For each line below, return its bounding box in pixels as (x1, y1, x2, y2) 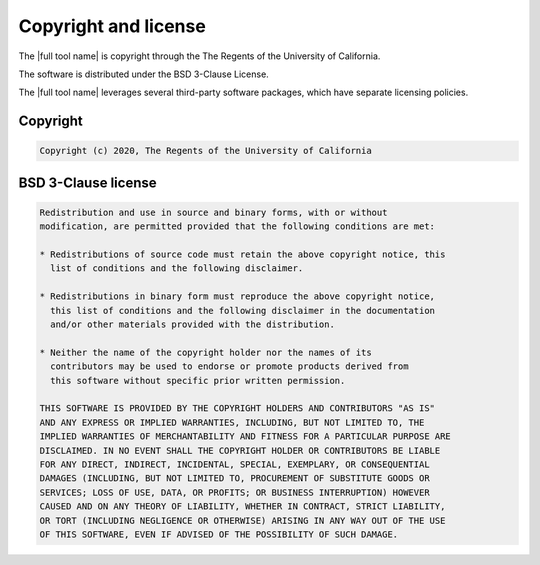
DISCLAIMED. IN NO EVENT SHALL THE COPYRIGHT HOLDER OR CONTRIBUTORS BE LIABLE (39, 445, 441, 456)
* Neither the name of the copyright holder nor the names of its (39, 346, 372, 358)
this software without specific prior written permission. (50, 375, 346, 386)
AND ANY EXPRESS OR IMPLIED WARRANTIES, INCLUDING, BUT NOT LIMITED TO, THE (39, 416, 425, 428)
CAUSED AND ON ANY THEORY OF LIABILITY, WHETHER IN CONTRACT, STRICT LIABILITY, (39, 501, 446, 512)
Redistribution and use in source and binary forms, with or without (39, 206, 388, 218)
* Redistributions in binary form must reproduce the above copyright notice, (39, 291, 435, 302)
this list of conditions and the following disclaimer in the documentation (50, 305, 435, 316)
